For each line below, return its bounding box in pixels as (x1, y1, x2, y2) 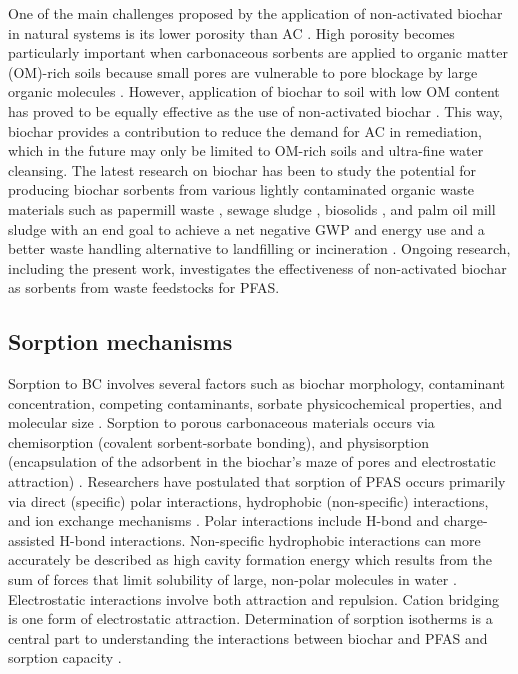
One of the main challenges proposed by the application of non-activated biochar (8, 3, 503, 23)
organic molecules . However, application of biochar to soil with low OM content (8, 81, 500, 102)
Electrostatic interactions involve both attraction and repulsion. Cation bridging (8, 588, 500, 609)
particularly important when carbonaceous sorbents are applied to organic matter (8, 42, 508, 63)
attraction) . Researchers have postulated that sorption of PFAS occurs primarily (8, 471, 506, 492)
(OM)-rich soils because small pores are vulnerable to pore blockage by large (8, 61, 478, 82)
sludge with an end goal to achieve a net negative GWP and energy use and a (8, 218, 485, 239)
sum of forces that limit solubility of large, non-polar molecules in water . (8, 569, 457, 590)
